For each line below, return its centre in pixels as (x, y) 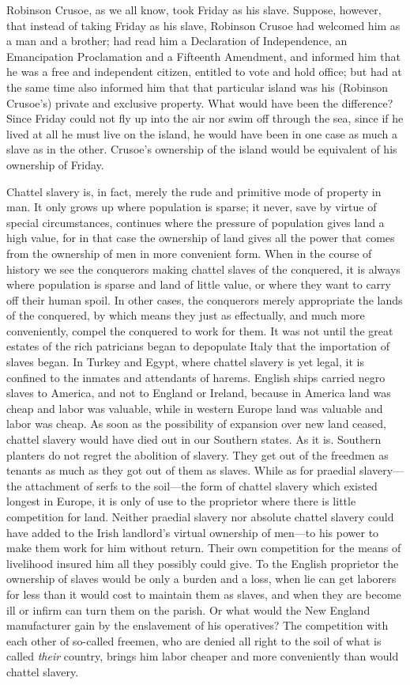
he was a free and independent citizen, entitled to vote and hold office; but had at (204, 72)
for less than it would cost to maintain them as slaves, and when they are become (204, 594)
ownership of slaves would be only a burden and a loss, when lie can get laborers (201, 579)
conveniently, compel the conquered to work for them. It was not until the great (200, 330)
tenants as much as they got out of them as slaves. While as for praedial (181, 470)
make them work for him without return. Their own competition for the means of (204, 548)
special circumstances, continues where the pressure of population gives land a (196, 222)
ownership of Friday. (55, 164)
